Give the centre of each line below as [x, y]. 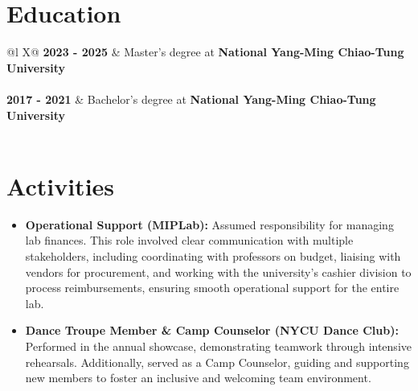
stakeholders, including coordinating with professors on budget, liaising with [213, 256]
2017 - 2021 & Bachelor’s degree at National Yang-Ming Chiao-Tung [191, 99]
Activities [61, 185]
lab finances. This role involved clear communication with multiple [189, 240]
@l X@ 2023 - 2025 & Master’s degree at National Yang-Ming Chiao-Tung [205, 52]
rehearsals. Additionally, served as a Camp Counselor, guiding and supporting [217, 362]
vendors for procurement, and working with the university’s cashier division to [218, 272]
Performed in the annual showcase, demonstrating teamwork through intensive [218, 346]
